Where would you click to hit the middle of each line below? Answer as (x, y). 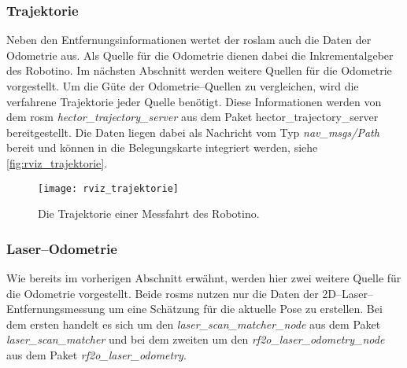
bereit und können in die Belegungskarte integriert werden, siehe (162, 147)
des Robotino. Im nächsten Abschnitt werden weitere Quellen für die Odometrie (199, 70)
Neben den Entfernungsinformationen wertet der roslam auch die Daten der (189, 40)
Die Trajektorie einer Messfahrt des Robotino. (149, 213)
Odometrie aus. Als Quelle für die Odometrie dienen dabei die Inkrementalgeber (200, 55)
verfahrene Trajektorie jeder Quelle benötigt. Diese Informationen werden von (194, 101)
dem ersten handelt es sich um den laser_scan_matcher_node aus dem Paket (194, 324)
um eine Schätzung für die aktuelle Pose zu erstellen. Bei (245, 309)
